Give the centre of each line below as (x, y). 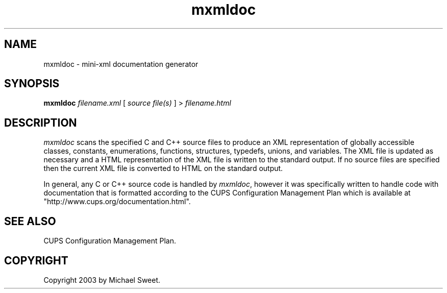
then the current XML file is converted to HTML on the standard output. (163, 168)
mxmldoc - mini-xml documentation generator (121, 64)
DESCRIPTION (41, 123)
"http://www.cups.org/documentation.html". (117, 202)
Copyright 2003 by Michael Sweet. (102, 280)
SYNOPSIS (32, 84)
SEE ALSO (30, 221)
